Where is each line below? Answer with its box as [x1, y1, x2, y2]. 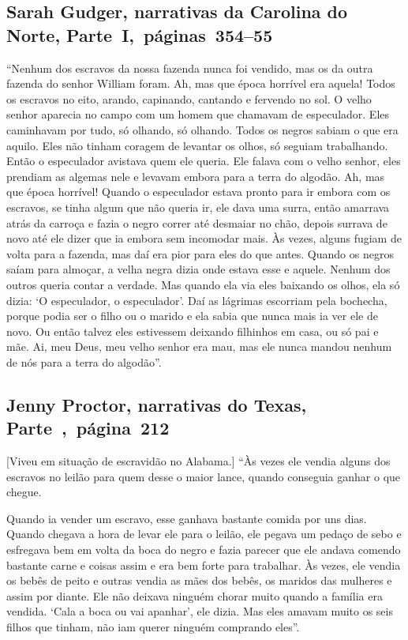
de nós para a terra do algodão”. [6, 353, 162, 370]
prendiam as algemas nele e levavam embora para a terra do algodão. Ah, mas [6, 168, 385, 184]
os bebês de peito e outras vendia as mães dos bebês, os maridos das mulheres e [6, 572, 392, 589]
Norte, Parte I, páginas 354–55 [6, 22, 273, 47]
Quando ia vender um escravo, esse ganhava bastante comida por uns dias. [6, 510, 367, 526]
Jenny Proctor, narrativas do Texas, [6, 392, 307, 416]
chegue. [6, 484, 42, 500]
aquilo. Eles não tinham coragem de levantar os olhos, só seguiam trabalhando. [6, 137, 388, 153]
